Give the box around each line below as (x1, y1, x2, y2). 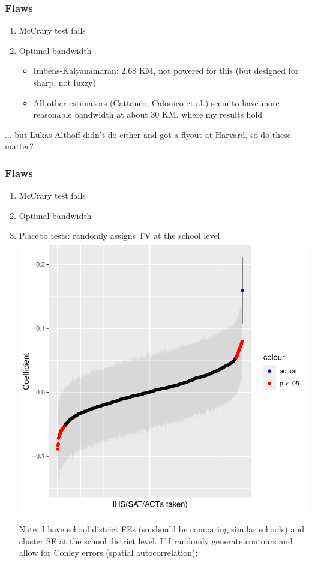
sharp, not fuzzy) (33, 76, 96, 88)
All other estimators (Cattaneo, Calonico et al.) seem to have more (33, 96, 280, 109)
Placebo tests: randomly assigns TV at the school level (19, 229, 220, 242)
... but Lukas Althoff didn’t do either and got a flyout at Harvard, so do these (5, 128, 291, 140)
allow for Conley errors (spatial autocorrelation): (19, 546, 198, 559)
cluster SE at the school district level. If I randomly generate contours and (19, 534, 293, 547)
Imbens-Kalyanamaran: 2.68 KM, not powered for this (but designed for (33, 64, 299, 77)
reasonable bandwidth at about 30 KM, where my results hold (33, 108, 263, 121)
